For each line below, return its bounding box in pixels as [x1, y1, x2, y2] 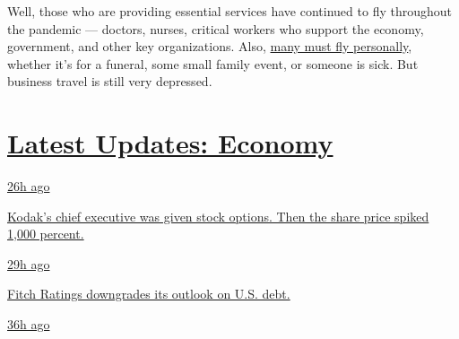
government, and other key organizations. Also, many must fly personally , [7, 37, 412, 56]
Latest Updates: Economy [7, 125, 333, 161]
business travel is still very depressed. [7, 72, 212, 91]
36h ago [7, 315, 50, 334]
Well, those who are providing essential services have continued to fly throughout [7, 2, 452, 20]
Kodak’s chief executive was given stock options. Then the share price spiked [7, 206, 429, 225]
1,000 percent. [7, 224, 84, 243]
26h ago [7, 177, 50, 196]
